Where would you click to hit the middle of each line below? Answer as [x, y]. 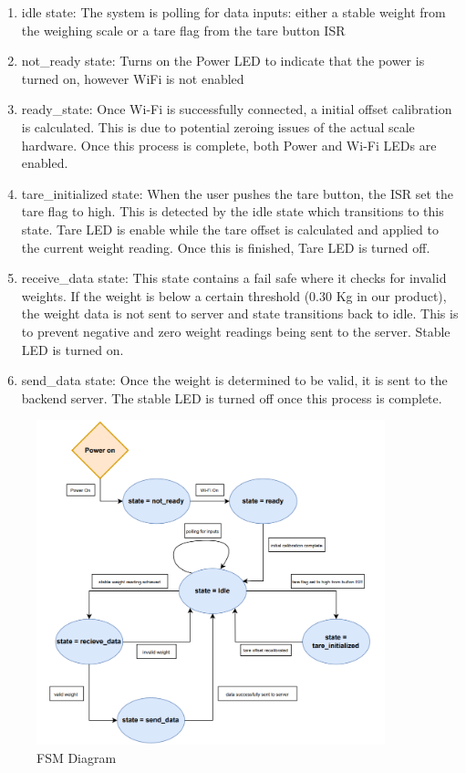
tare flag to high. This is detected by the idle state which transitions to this [233, 211]
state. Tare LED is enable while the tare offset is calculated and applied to [230, 229]
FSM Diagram [77, 757]
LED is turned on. [72, 349]
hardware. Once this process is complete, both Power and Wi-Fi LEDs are [229, 145]
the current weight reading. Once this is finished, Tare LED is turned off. [226, 247]
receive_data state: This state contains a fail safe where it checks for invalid [234, 278]
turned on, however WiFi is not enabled [133, 78]
